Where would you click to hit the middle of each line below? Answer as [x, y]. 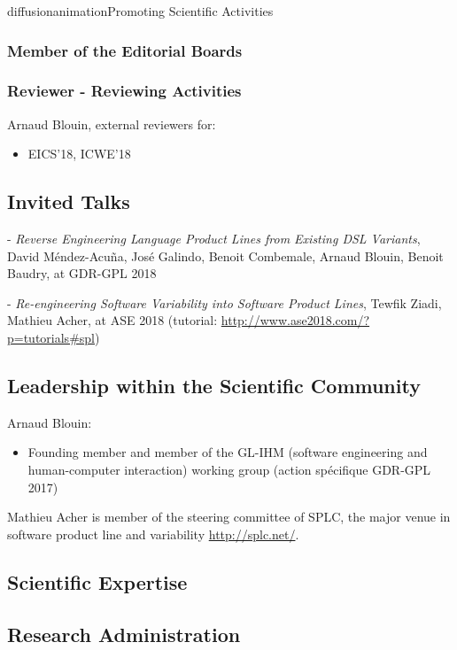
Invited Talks [69, 201]
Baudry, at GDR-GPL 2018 [82, 273]
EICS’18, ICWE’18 [79, 154]
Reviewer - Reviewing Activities [124, 91]
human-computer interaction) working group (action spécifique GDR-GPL [229, 469]
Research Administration [124, 634]
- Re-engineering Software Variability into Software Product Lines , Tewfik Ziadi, [225, 302]
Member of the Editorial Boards [125, 50]
